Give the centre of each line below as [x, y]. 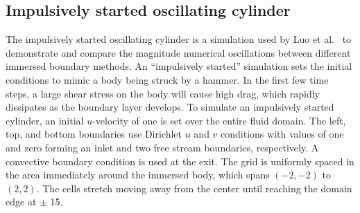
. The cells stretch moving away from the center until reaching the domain [194, 188]
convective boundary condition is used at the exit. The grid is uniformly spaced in [180, 161]
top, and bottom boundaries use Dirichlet [94, 134]
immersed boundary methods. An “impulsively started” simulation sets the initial [179, 66]
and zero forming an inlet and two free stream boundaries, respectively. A [162, 147]
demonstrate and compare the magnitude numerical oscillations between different [178, 52]
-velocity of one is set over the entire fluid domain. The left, [219, 120]
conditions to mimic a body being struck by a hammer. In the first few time [167, 79]
